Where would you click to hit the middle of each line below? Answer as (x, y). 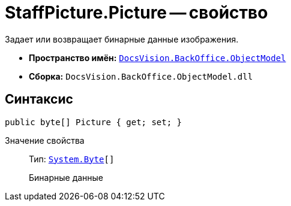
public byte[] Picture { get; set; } (94, 122)
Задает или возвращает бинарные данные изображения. (122, 39)
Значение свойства (45, 140)
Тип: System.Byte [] (72, 159)
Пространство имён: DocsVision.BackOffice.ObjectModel (157, 57)
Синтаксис (39, 99)
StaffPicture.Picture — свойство (136, 13)
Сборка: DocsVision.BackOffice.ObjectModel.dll (141, 76)
